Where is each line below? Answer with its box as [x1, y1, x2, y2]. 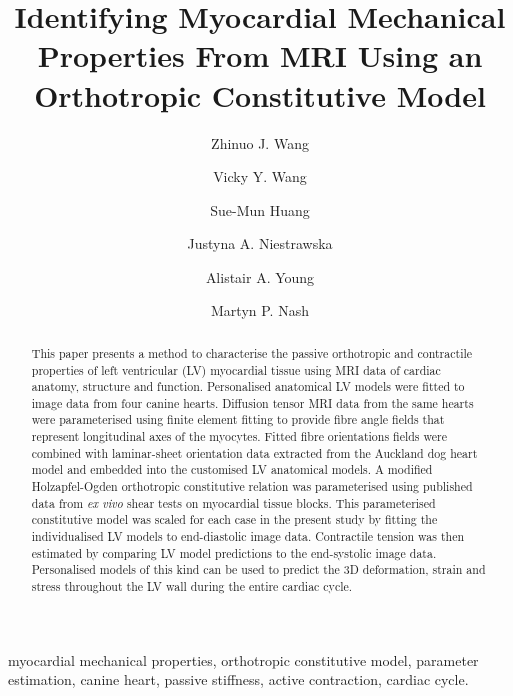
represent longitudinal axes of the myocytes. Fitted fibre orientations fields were [31, 428, 447, 445]
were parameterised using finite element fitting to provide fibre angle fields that [31, 411, 445, 428]
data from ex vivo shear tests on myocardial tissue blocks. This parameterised [31, 494, 436, 511]
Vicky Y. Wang [213, 166, 307, 187]
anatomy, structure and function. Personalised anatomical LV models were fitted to [31, 378, 465, 395]
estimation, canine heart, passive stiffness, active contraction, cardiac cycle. [8, 669, 469, 690]
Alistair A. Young [205, 266, 315, 287]
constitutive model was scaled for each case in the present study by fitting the [31, 511, 438, 528]
